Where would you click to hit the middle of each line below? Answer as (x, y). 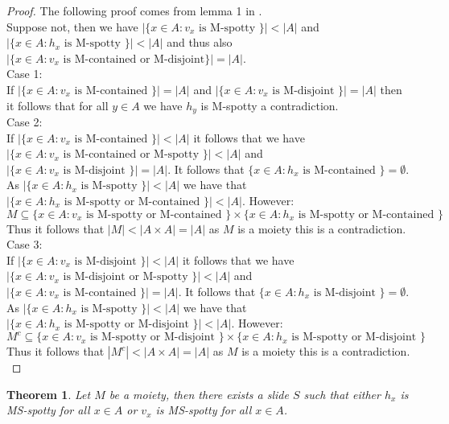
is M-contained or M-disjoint (134, 59)
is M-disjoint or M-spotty (126, 277)
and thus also (200, 42)
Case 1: (25, 74)
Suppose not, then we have (72, 26)
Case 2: (25, 122)
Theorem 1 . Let (49, 394)
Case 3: (25, 244)
